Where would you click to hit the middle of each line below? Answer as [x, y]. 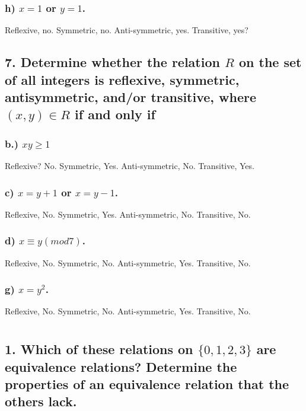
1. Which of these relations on [99, 349]
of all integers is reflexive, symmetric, [122, 79]
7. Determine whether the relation [112, 62]
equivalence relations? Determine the [121, 366]
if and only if [115, 114]
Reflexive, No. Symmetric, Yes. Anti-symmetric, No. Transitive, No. [128, 214]
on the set [270, 62]
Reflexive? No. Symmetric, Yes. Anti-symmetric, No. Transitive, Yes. [130, 165]
